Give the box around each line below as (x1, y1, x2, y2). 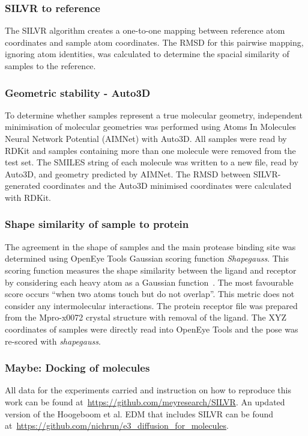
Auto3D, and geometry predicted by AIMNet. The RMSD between (5, 167, 251, 180)
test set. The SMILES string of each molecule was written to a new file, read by (5, 156, 298, 168)
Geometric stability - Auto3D (5, 85, 151, 100)
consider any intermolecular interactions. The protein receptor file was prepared (5, 299, 298, 312)
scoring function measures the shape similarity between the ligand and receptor (5, 263, 297, 276)
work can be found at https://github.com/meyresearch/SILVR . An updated (5, 395, 285, 408)
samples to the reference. (5, 60, 96, 72)
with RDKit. (5, 191, 52, 203)
